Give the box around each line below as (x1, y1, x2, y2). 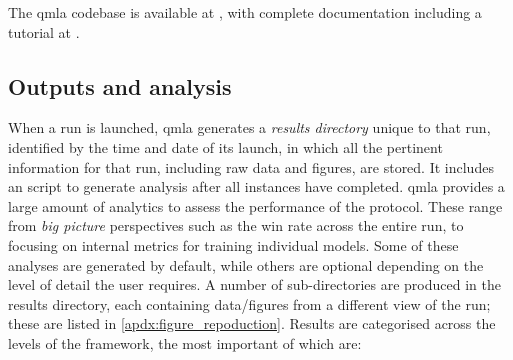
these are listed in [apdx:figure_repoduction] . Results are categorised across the (8, 313, 496, 334)
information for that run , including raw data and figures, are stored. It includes (8, 156, 494, 177)
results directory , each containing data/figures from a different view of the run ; (8, 293, 491, 314)
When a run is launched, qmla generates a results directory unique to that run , (8, 117, 491, 138)
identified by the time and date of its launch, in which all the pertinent (8, 136, 443, 157)
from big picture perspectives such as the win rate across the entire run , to (8, 215, 464, 236)
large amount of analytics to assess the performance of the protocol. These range (8, 195, 503, 216)
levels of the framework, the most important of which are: (8, 332, 362, 353)
